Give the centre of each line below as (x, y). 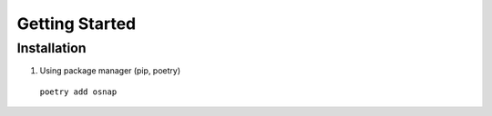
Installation (51, 48)
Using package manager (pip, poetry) (110, 71)
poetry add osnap (78, 92)
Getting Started (77, 24)
